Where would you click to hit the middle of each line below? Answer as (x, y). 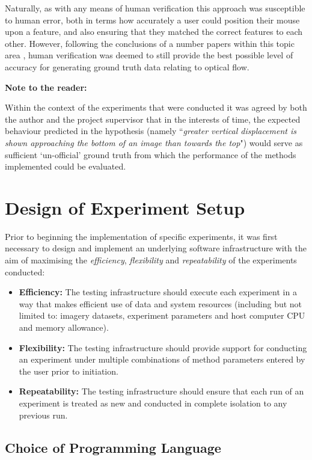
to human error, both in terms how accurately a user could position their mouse (152, 20)
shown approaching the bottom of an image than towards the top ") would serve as (154, 142)
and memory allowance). (64, 327)
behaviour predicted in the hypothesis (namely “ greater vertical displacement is (151, 131)
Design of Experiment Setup (125, 207)
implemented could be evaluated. (66, 166)
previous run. (43, 415)
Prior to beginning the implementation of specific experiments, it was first (141, 236)
